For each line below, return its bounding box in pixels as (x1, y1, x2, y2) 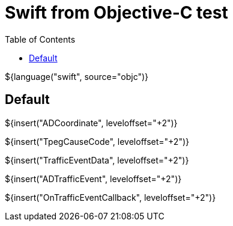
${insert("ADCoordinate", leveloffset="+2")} (5, 117, 178, 128)
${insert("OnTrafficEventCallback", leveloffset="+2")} (5, 192, 216, 203)
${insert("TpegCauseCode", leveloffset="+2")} (5, 136, 190, 147)
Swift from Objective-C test (5, 2, 228, 23)
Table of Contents (5, 34, 76, 44)
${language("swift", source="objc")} (5, 71, 149, 82)
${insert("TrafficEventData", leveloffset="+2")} (5, 154, 189, 165)
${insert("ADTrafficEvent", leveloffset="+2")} (5, 173, 182, 184)
